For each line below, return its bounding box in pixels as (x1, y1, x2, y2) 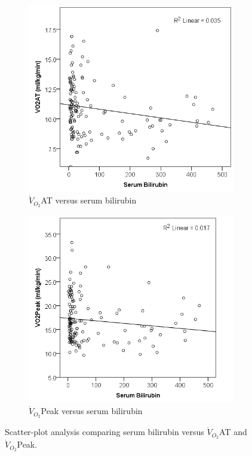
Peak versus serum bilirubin (41, 405, 143, 417)
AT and (219, 425, 247, 438)
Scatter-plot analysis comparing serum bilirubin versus (5, 425, 204, 438)
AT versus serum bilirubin (41, 194, 137, 206)
